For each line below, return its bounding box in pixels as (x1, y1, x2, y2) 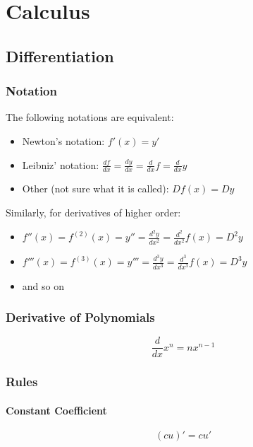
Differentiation (6, 45, 114, 66)
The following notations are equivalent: (6, 110, 174, 124)
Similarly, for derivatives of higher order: (6, 204, 181, 219)
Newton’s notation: (22, 133, 105, 148)
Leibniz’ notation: (22, 157, 99, 172)
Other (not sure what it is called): (22, 181, 169, 196)
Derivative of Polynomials (6, 308, 155, 326)
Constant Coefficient (6, 402, 107, 417)
